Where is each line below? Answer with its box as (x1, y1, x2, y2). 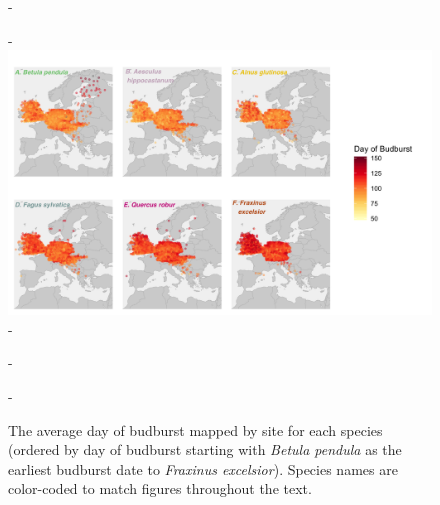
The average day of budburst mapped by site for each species (8, 419, 383, 440)
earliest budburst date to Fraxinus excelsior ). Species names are (8, 458, 398, 479)
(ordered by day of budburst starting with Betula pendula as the (8, 439, 402, 460)
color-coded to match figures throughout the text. (8, 478, 312, 499)
